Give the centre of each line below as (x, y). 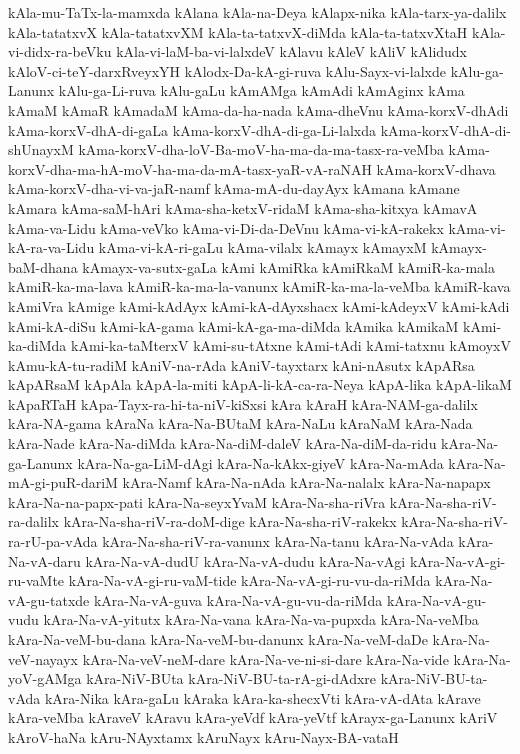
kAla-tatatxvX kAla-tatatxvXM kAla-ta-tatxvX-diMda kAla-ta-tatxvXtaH (238, 31)
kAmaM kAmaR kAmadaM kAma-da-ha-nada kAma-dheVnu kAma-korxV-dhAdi (258, 109)
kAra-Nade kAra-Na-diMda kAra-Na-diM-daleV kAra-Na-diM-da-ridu (222, 443)
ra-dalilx (34, 521)
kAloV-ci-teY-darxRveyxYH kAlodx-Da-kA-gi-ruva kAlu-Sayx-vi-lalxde (227, 70)
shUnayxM (41, 149)
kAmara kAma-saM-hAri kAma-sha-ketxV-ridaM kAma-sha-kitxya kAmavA (243, 207)
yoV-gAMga (45, 678)
